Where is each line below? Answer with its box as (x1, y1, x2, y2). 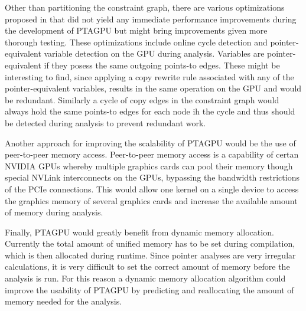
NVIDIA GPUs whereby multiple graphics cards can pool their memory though (5, 159, 293, 172)
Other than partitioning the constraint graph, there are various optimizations (5, 1, 285, 13)
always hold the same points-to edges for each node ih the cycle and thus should (5, 105, 295, 117)
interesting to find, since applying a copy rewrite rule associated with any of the (5, 70, 294, 83)
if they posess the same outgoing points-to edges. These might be (44, 58, 280, 71)
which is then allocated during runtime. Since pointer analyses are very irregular (5, 248, 296, 261)
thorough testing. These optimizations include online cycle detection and (5, 35, 268, 48)
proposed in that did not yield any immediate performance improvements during (5, 12, 297, 25)
